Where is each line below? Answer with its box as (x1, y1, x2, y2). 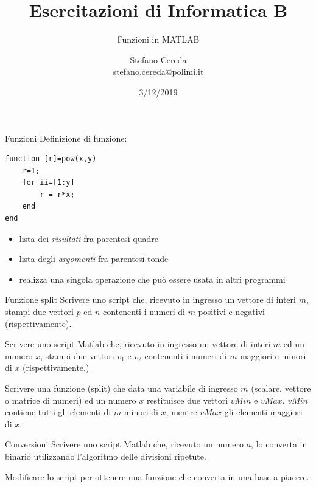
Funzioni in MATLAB (117, 33, 200, 46)
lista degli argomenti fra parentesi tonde (19, 252, 169, 265)
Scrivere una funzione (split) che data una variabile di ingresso (5, 382, 238, 394)
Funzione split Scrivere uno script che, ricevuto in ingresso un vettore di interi (5, 293, 296, 306)
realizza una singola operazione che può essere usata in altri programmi (19, 272, 286, 285)
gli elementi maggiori (224, 406, 303, 418)
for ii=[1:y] (22, 178, 75, 187)
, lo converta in (251, 438, 307, 451)
